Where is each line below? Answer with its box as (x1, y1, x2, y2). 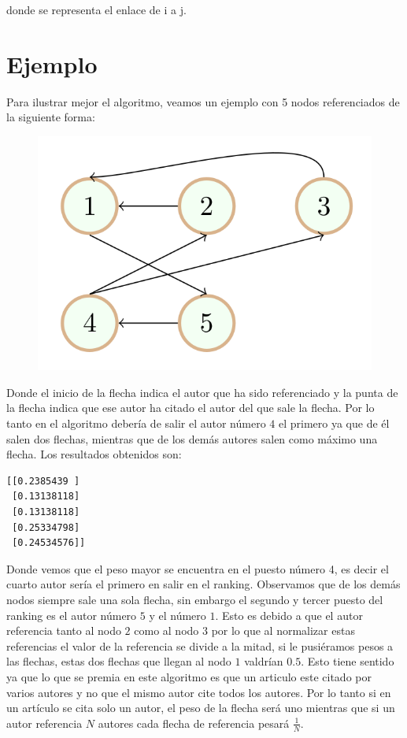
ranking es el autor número (6, 606, 137, 623)
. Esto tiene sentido (301, 653, 394, 669)
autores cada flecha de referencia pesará (98, 714, 290, 731)
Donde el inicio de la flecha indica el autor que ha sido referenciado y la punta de (6, 384, 398, 400)
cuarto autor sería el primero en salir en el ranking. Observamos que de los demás (6, 576, 401, 592)
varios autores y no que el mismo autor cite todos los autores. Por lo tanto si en (6, 684, 391, 700)
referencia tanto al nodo (6, 622, 121, 639)
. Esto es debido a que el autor (215, 606, 363, 623)
